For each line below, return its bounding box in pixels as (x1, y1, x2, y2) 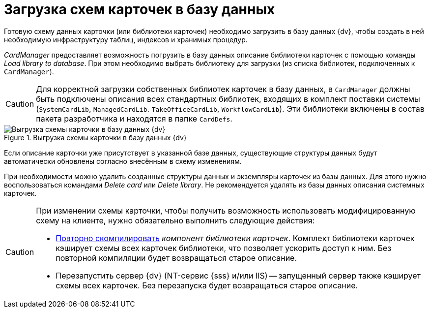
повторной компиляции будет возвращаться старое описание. (56, 252, 297, 263)
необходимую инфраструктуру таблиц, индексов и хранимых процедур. (4, 35, 248, 44)
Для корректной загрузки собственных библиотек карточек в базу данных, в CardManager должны (36, 84, 410, 94)
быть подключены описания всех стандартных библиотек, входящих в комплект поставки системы (36, 94, 420, 104)
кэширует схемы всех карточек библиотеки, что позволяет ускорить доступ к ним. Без (56, 243, 392, 253)
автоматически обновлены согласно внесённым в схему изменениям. (4, 156, 242, 165)
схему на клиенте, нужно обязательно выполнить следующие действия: (36, 215, 315, 225)
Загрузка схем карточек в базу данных (4, 1, 275, 18)
